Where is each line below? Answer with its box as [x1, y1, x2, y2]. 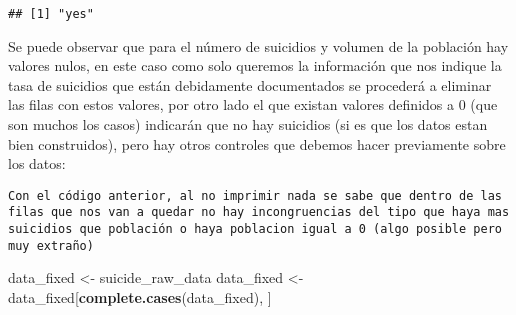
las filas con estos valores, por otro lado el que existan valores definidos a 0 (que [8, 94, 498, 115]
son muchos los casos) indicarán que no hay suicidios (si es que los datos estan [8, 114, 488, 135]
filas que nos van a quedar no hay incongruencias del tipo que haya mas [8, 205, 510, 220]
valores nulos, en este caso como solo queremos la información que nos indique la [8, 55, 502, 76]
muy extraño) [8, 238, 94, 253]
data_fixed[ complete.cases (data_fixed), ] [8, 287, 272, 308]
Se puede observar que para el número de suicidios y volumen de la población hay [8, 35, 509, 56]
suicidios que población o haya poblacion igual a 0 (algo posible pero [8, 222, 502, 237]
